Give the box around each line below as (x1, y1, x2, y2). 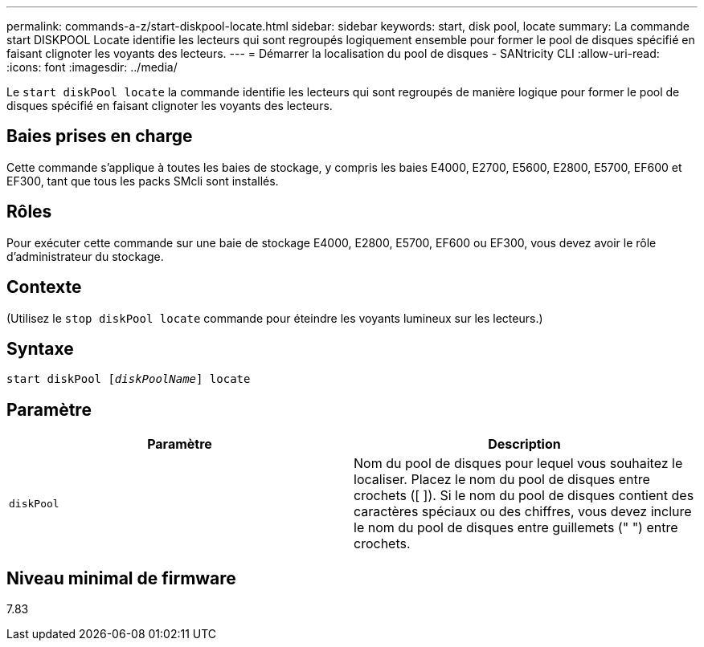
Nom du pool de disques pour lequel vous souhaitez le (354, 455, 683, 472)
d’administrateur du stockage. (6, 249, 164, 263)
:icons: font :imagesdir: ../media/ (6, 60, 178, 74)
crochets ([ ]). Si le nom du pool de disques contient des (354, 487, 694, 504)
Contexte (6, 277, 82, 298)
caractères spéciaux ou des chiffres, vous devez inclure (354, 503, 692, 520)
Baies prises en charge (6, 126, 193, 147)
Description (488, 436, 561, 453)
